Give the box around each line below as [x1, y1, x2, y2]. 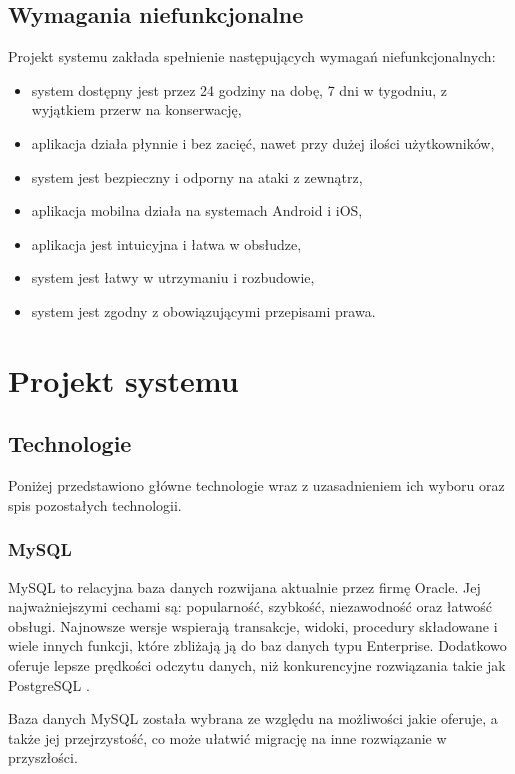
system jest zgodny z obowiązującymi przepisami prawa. [31, 300, 376, 321]
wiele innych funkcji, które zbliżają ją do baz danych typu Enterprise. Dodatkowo [8, 635, 507, 656]
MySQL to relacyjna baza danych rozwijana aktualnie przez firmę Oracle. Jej [8, 576, 481, 597]
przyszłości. [8, 747, 78, 768]
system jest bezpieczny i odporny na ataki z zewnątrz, [31, 166, 363, 187]
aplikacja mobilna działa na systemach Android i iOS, [31, 200, 363, 221]
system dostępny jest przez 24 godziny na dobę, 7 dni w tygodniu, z [31, 79, 448, 100]
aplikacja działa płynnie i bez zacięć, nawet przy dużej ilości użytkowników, [31, 132, 495, 153]
